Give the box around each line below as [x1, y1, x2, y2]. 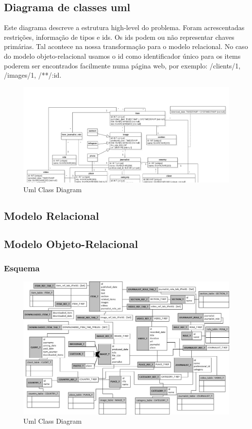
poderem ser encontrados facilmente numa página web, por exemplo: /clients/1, [4, 60, 241, 70]
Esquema [4, 262, 40, 274]
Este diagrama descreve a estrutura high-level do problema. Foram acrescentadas [4, 22, 245, 33]
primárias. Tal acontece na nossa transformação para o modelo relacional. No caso [4, 41, 248, 51]
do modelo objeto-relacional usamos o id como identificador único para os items [4, 50, 241, 61]
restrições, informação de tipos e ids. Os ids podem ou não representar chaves [4, 32, 235, 42]
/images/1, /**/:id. [4, 70, 62, 80]
